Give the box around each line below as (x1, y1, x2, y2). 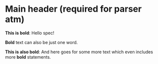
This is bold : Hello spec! (5, 30, 54, 36)
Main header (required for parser (5, 3, 142, 15)
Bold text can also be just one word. (5, 39, 78, 45)
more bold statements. (5, 54, 51, 60)
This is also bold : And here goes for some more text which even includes (5, 49, 153, 55)
